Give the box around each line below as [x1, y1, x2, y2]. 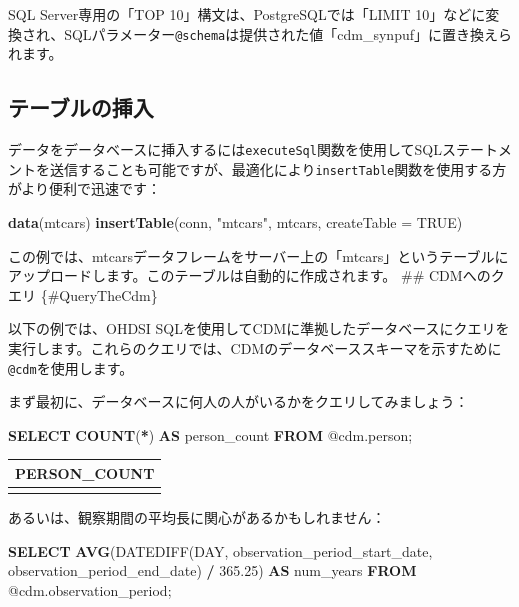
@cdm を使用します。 [8, 357, 134, 378]
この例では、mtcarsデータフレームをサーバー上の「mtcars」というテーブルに [8, 245, 509, 266]
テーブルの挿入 [8, 92, 154, 123]
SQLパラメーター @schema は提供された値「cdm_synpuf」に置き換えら [64, 23, 512, 44]
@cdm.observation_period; [8, 579, 172, 600]
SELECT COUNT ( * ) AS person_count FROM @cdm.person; [8, 424, 413, 445]
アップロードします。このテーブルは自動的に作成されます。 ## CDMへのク [8, 265, 505, 286]
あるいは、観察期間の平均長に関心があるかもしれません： [8, 507, 386, 528]
